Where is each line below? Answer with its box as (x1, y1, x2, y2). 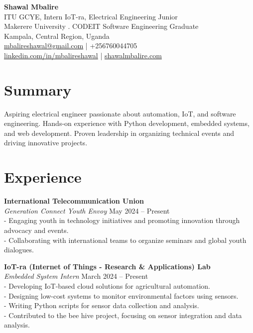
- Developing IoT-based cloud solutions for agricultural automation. (4, 280, 210, 291)
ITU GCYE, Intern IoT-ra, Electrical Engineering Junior (4, 11, 178, 21)
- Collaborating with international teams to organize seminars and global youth (4, 234, 247, 245)
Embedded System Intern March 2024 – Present (4, 271, 148, 281)
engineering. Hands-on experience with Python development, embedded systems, (4, 118, 250, 128)
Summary (4, 79, 72, 100)
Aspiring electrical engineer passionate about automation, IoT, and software (4, 108, 236, 118)
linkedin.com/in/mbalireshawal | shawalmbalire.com (4, 50, 162, 60)
